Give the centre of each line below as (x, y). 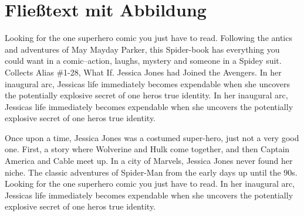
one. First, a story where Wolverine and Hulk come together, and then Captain (147, 149)
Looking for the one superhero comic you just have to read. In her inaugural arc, (150, 184)
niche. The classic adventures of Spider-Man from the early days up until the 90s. (151, 172)
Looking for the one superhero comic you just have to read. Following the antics (148, 38)
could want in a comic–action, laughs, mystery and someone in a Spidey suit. (143, 61)
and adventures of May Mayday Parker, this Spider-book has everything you (142, 49)
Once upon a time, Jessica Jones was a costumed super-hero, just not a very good (152, 137)
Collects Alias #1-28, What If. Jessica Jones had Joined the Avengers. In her (143, 72)
